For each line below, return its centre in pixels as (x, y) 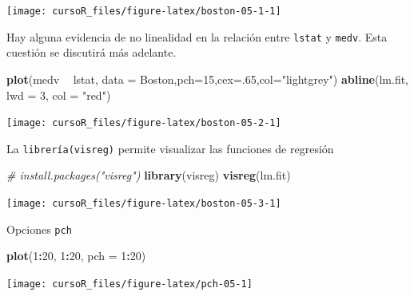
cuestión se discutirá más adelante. (92, 52)
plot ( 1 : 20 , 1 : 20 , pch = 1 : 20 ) (76, 256)
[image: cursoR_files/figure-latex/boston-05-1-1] (144, 11)
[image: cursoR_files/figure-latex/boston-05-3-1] (144, 203)
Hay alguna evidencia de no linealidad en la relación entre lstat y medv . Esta (197, 36)
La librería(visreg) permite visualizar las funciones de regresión (170, 148)
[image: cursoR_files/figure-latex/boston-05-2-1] (144, 123)
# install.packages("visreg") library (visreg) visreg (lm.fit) (149, 175)
